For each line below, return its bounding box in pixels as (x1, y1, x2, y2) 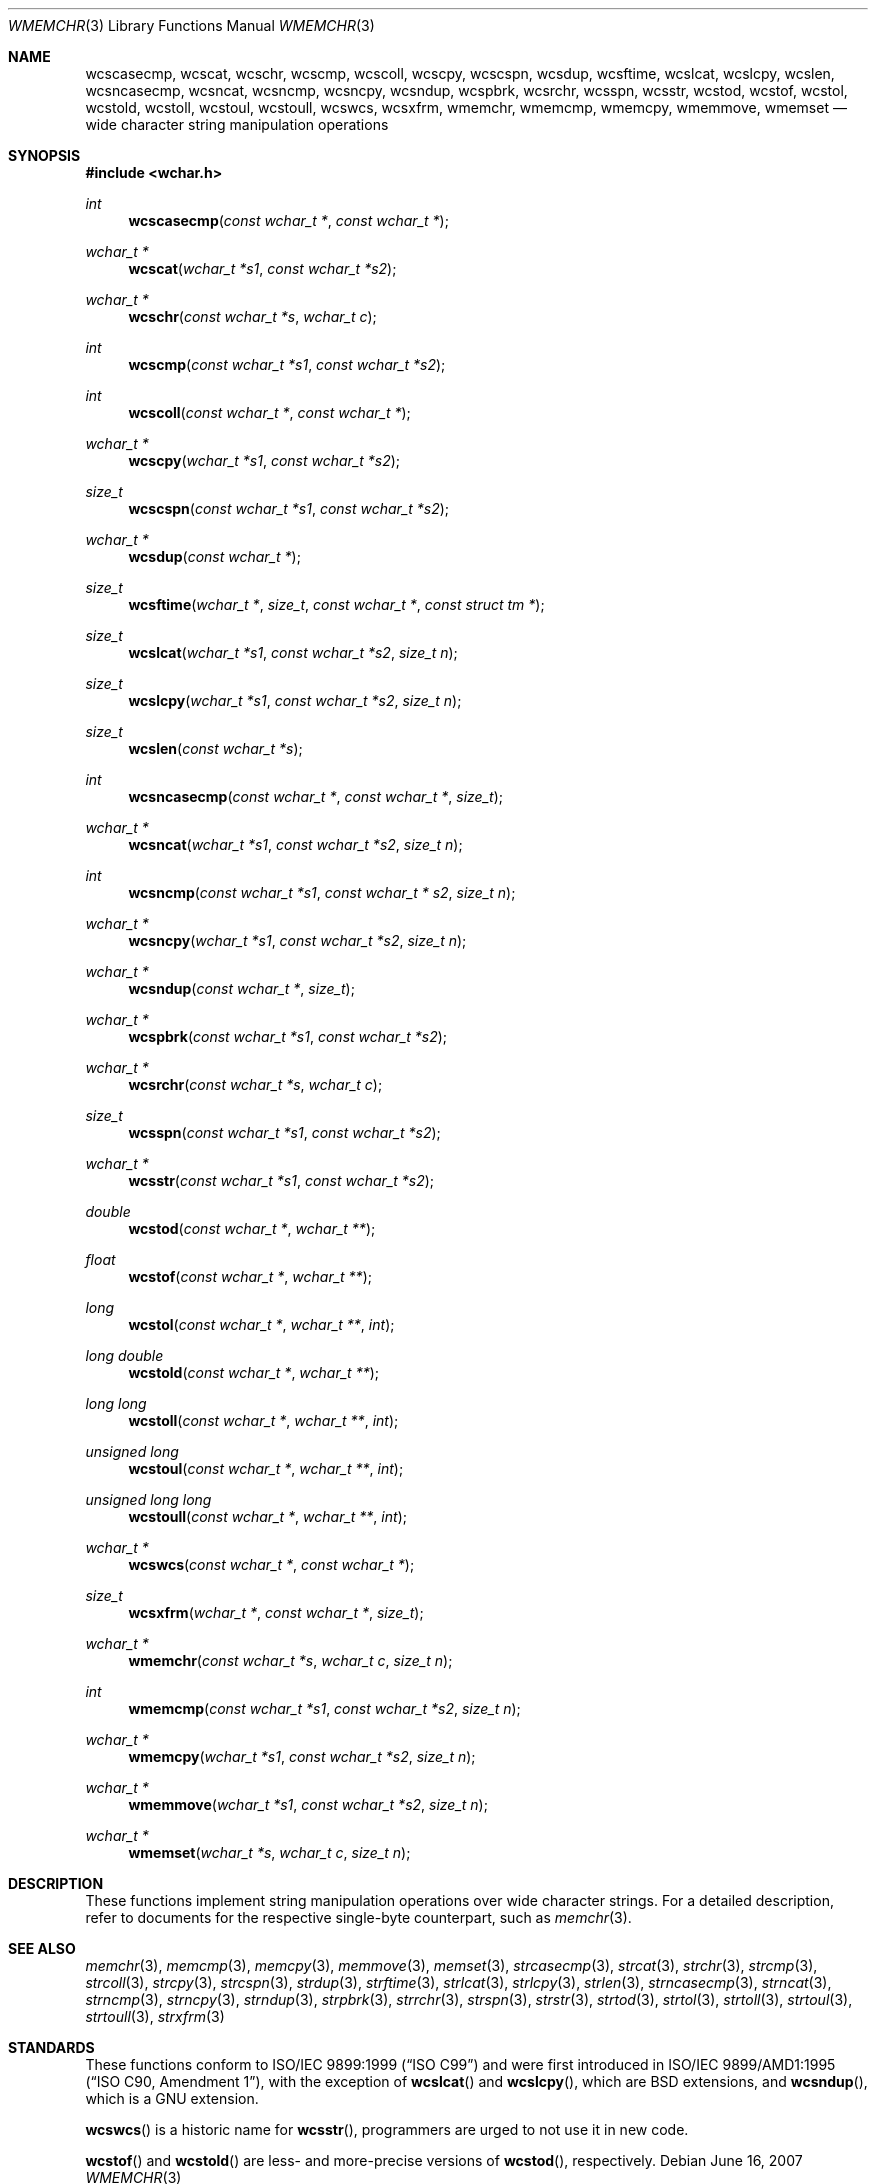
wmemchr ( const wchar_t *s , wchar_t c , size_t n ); (128, 1652, 453, 1669)
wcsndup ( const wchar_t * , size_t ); (128, 980, 355, 997)
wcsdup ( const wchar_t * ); (128, 548, 301, 565)
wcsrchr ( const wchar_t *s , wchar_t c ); (128, 1076, 383, 1093)
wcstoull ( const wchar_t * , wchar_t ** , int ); (128, 1508, 407, 1525)
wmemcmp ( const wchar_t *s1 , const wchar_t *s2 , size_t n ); (128, 1700, 521, 1717)
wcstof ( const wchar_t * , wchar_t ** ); (128, 1268, 372, 1285)
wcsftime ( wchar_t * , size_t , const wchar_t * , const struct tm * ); (128, 596, 545, 613)
